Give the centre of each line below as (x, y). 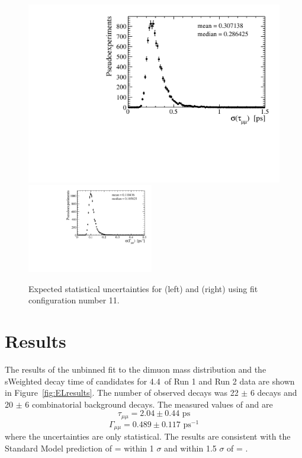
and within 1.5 (190, 448)
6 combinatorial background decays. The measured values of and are (149, 404)
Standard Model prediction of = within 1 (79, 448)
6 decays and (274, 393)
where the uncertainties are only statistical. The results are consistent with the (148, 436)
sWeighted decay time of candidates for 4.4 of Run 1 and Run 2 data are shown (150, 381)
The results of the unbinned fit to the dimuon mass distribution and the (136, 369)
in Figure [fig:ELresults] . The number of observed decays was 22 (122, 393)
